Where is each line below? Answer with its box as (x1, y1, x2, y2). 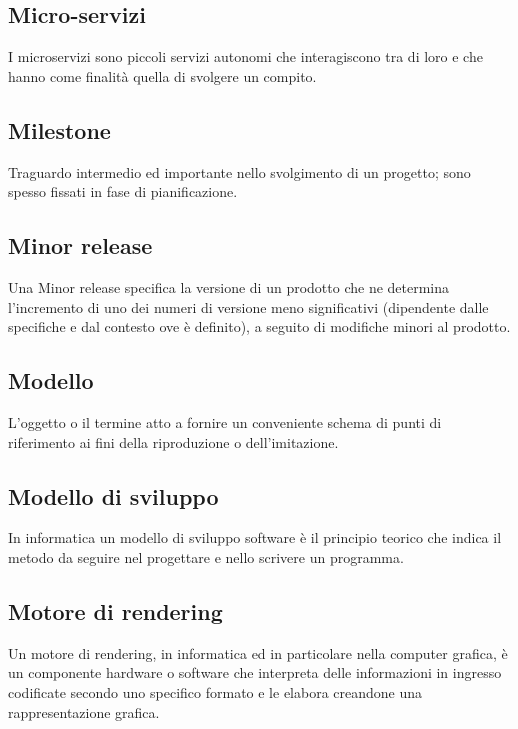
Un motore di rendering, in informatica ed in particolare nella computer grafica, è (8, 642, 508, 663)
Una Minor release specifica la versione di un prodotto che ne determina (8, 276, 450, 297)
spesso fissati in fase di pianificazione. (8, 181, 238, 202)
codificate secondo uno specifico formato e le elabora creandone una (8, 681, 423, 702)
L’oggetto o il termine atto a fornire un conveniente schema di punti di (8, 411, 442, 432)
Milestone (8, 114, 111, 145)
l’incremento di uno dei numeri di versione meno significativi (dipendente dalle (8, 296, 489, 317)
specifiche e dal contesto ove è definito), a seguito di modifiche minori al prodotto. (8, 316, 511, 337)
